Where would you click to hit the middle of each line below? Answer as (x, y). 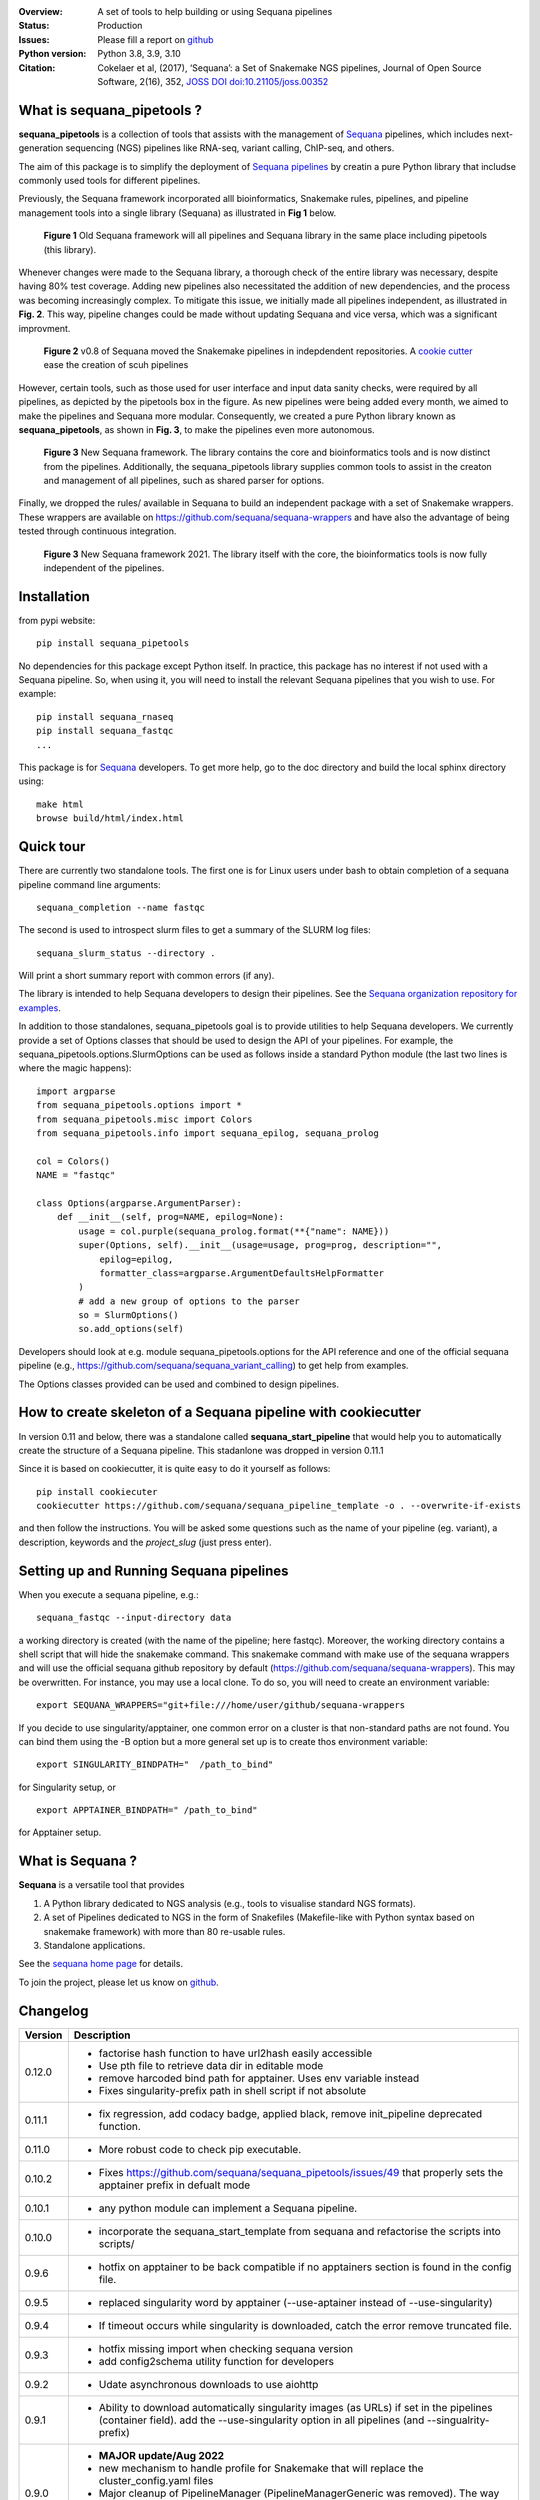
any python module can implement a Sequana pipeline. (228, 2208)
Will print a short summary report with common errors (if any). (146, 976)
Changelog (53, 2010)
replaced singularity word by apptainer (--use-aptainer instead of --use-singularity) (295, 2302)
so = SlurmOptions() (128, 1315)
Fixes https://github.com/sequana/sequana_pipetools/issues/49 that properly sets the (301, 2172)
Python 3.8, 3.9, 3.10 (139, 54)
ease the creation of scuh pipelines (116, 365)
